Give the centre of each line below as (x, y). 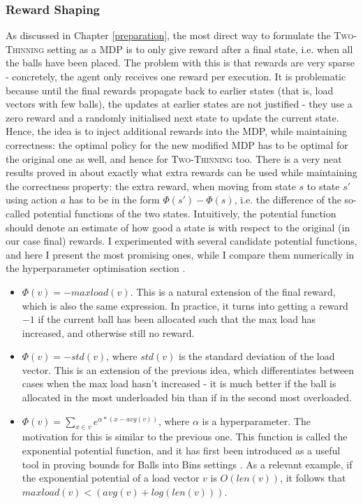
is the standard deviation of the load (257, 356)
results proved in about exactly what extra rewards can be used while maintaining (181, 172)
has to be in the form (114, 200)
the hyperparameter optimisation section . (96, 268)
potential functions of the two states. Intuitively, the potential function (185, 213)
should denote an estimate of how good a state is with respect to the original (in (178, 227)
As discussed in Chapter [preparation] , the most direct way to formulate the (168, 35)
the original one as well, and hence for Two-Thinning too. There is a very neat (174, 158)
